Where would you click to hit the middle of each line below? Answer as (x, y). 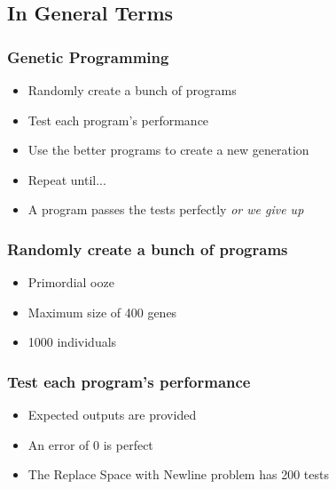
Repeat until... (67, 179)
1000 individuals (72, 342)
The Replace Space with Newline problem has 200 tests (178, 474)
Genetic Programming (88, 56)
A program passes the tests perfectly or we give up (166, 209)
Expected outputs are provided (112, 415)
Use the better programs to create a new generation (168, 150)
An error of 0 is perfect (90, 444)
